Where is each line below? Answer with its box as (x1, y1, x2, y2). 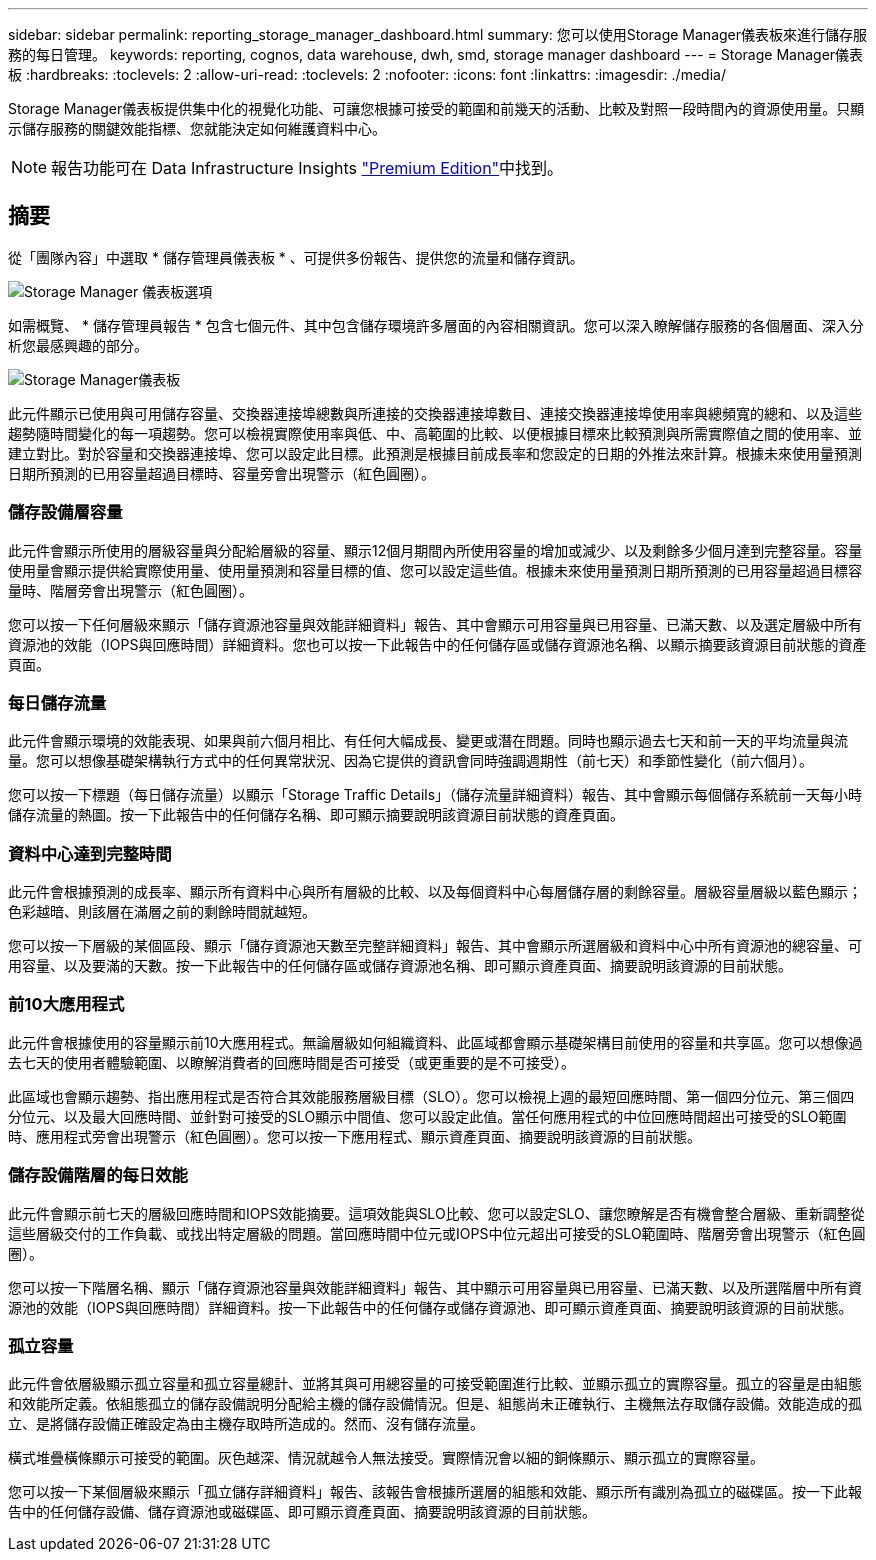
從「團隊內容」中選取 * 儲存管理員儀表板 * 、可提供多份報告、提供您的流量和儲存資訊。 (8, 248, 584, 266)
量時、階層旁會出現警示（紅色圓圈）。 (8, 581, 253, 599)
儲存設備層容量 (8, 502, 123, 523)
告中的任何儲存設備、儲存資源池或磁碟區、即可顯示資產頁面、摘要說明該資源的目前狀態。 (8, 1503, 596, 1521)
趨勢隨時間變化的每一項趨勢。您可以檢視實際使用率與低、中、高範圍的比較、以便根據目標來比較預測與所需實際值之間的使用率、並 (8, 424, 862, 442)
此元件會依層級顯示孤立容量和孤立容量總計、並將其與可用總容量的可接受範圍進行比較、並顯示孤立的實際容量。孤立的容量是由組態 (8, 1375, 862, 1393)
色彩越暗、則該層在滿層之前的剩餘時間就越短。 (8, 903, 316, 921)
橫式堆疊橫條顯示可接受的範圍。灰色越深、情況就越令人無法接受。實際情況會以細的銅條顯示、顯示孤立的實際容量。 (8, 1449, 764, 1467)
